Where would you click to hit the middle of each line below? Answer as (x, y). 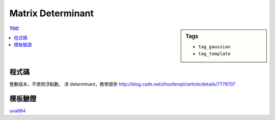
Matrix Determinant (52, 13)
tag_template (215, 54)
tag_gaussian (215, 47)
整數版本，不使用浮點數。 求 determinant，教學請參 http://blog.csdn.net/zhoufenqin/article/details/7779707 (122, 84)
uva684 (18, 111)
